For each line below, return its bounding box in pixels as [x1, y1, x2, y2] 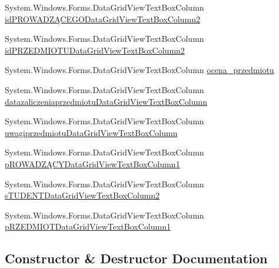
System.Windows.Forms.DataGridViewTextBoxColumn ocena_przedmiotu [5, 64, 274, 76]
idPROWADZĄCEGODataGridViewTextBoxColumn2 [5, 12, 200, 25]
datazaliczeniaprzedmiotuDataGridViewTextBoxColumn [5, 95, 207, 107]
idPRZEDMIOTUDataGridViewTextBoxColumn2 [5, 44, 185, 56]
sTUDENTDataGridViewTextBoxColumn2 [5, 189, 160, 201]
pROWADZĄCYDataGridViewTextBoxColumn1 [5, 157, 180, 170]
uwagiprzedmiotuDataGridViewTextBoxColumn [5, 126, 178, 138]
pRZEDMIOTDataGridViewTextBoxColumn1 [5, 220, 171, 233]
